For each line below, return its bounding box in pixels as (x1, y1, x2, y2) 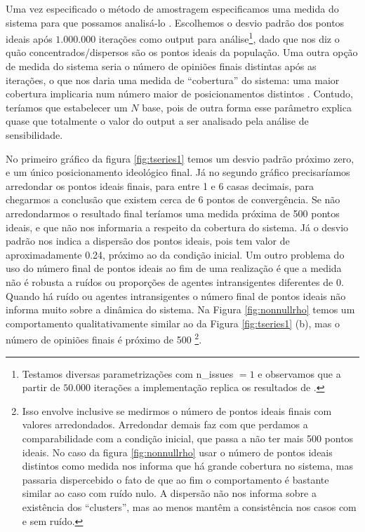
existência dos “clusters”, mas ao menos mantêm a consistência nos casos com (22, 499, 357, 514)
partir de (22, 380, 60, 395)
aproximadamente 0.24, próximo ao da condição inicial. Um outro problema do (6, 247, 345, 261)
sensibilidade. (6, 128, 63, 142)
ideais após (6, 31, 53, 46)
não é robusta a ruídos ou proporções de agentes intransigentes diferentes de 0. (6, 274, 344, 289)
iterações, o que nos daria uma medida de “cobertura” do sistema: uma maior (6, 72, 340, 87)
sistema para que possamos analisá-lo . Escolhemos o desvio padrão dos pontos (6, 15, 345, 29)
